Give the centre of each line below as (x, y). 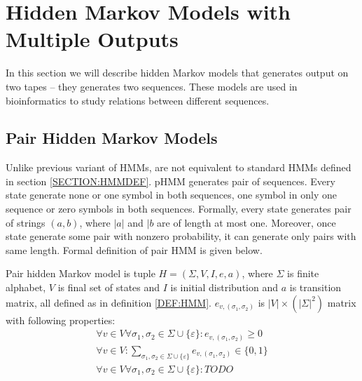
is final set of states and (109, 287)
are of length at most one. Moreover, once (246, 222)
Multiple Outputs (92, 39)
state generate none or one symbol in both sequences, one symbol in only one (171, 195)
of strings (26, 222)
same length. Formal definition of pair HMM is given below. (134, 249)
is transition (315, 287)
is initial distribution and (224, 287)
